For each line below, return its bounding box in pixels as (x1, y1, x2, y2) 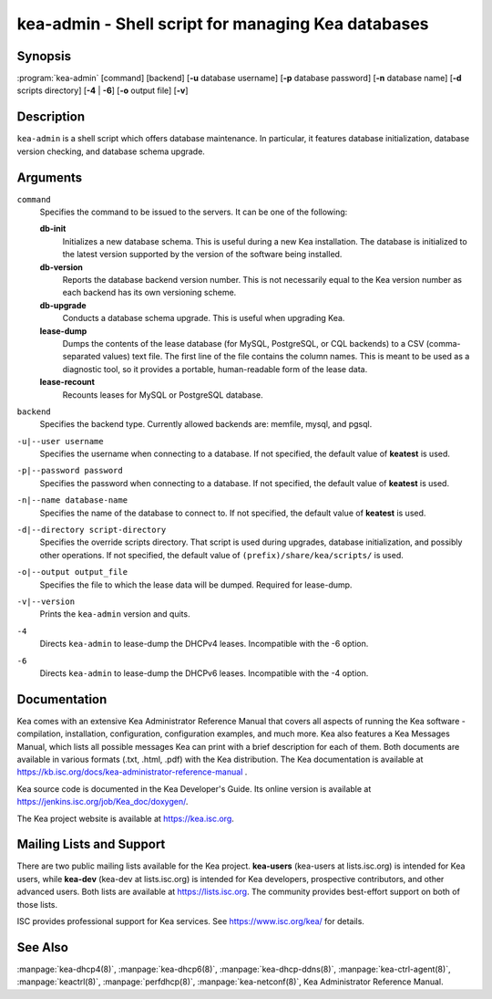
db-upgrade (39, 299, 87, 310)
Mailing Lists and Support (16, 837, 166, 852)
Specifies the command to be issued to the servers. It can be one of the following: (39, 206, 348, 218)
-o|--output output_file (16, 567, 128, 578)
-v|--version (16, 596, 76, 607)
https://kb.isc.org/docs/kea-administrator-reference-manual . (16, 766, 248, 777)
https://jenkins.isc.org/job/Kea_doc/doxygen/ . (16, 796, 189, 807)
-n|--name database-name (16, 495, 128, 505)
